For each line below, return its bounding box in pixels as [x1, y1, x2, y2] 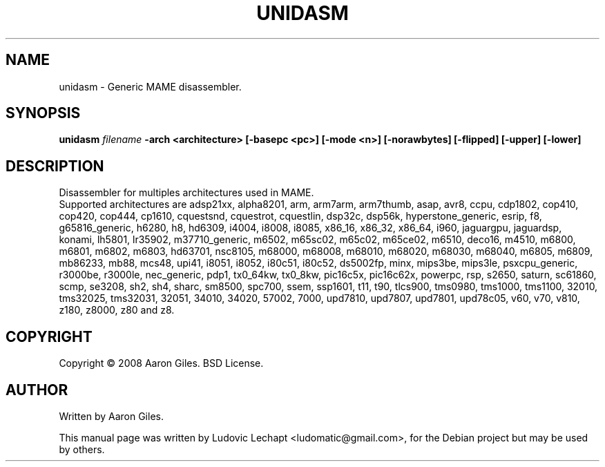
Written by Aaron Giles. [59, 410, 164, 422]
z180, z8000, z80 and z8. [59, 304, 175, 316]
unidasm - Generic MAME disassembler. [59, 80, 242, 93]
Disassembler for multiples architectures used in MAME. [59, 187, 314, 199]
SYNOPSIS [6, 104, 81, 122]
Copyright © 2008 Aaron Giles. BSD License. [59, 357, 264, 370]
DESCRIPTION [6, 157, 104, 175]
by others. [59, 443, 105, 455]
